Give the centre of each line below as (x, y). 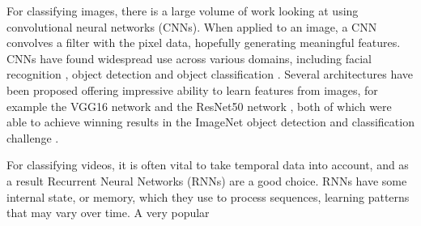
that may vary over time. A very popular (108, 213)
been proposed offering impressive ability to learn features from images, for (192, 90)
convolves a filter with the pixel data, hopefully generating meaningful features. (204, 43)
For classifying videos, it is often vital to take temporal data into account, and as (208, 165)
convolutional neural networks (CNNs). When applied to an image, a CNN (192, 26)
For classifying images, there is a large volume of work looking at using (183, 11)
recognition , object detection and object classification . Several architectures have (210, 74)
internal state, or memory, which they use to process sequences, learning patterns (208, 196)
